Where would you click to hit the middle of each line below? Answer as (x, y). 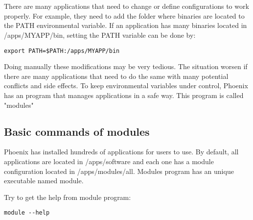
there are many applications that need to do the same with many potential (116, 76)
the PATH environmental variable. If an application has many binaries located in (126, 25)
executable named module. (44, 181)
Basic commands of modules (77, 131)
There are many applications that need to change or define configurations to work (126, 6)
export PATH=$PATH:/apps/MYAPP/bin (62, 51)
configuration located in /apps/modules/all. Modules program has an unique (119, 171)
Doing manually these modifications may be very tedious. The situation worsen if (126, 66)
